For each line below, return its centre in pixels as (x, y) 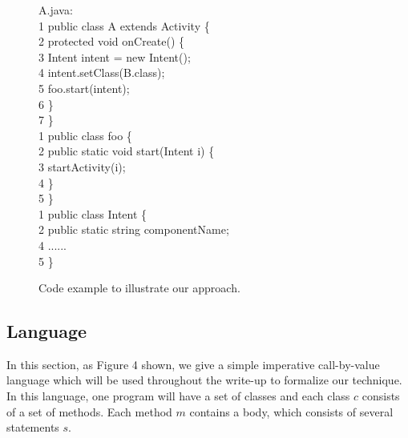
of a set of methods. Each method (89, 411)
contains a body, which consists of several (291, 411)
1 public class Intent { (93, 213)
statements (33, 427)
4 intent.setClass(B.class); (102, 72)
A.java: (56, 10)
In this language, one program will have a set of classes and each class (178, 396)
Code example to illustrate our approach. (139, 288)
